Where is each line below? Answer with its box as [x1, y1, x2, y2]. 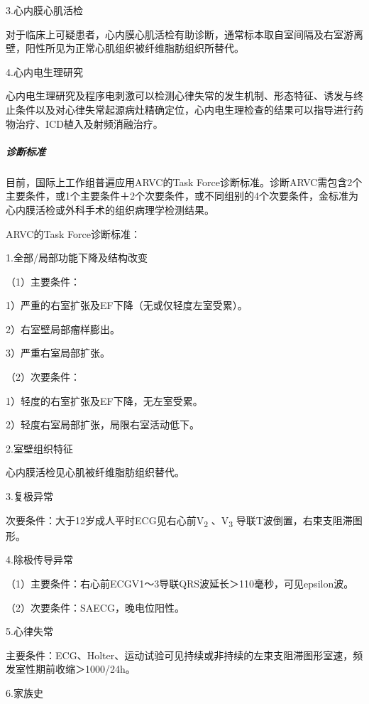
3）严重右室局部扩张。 [6, 345, 110, 360]
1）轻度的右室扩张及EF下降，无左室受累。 [6, 393, 203, 408]
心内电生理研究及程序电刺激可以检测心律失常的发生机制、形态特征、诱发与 [6, 88, 353, 103]
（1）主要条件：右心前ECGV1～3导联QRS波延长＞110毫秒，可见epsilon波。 [6, 575, 354, 590]
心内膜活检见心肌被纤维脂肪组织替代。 [6, 465, 184, 480]
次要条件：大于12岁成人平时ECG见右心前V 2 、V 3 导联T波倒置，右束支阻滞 [6, 512, 353, 529]
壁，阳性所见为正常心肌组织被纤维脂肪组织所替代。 [6, 40, 244, 55]
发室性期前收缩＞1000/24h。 [6, 661, 136, 676]
